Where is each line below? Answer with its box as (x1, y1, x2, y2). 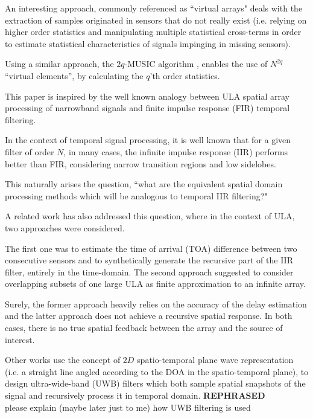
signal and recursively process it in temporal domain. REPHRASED (5, 389, 265, 402)
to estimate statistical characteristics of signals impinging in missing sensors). (5, 37, 291, 50)
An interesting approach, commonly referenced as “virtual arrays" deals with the (5, 2, 303, 14)
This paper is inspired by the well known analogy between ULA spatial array (5, 89, 290, 102)
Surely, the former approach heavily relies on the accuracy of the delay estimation (5, 297, 307, 310)
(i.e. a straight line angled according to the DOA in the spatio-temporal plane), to (5, 365, 309, 378)
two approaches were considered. (5, 221, 125, 234)
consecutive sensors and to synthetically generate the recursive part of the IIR (5, 254, 293, 266)
